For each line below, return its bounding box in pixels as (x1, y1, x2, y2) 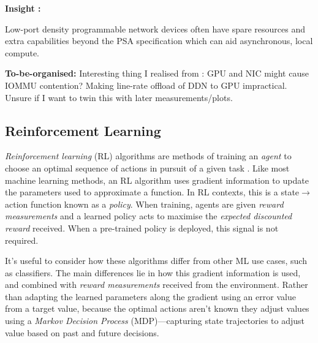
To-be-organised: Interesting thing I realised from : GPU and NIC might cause (5, 67, 309, 80)
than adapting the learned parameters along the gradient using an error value (5, 290, 296, 303)
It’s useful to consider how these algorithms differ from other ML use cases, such (5, 254, 307, 267)
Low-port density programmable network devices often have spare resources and (5, 22, 306, 35)
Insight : (5, 2, 41, 14)
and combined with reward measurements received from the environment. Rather (5, 278, 308, 291)
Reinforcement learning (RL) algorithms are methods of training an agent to (5, 149, 292, 162)
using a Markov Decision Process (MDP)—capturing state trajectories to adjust (5, 314, 305, 327)
